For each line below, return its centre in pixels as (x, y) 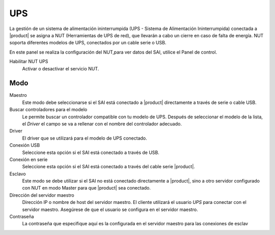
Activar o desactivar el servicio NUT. (61, 68)
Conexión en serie (29, 159)
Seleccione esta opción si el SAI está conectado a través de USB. (91, 152)
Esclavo (18, 174)
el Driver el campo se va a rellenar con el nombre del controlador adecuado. (102, 124)
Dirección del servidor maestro (42, 195)
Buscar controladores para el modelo (48, 110)
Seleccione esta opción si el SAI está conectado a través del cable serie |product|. (109, 167)
